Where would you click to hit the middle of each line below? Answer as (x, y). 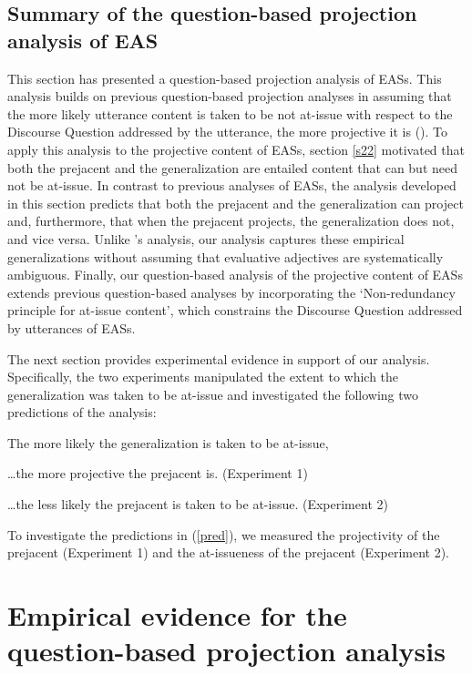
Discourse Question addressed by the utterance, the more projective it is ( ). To (228, 132)
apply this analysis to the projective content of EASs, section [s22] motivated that (236, 149)
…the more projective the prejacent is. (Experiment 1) (158, 473)
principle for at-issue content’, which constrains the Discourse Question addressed (235, 310)
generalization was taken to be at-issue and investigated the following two (213, 394)
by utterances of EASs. (72, 327)
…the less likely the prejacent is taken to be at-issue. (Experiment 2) (198, 504)
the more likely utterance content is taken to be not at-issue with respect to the (230, 113)
